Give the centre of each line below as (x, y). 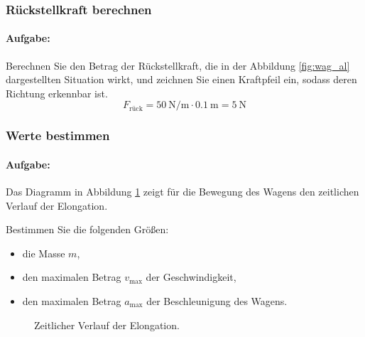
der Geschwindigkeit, (191, 277)
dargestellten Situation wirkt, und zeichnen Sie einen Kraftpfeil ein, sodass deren (181, 79)
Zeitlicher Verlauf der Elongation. (107, 325)
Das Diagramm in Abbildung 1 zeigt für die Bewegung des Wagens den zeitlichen (182, 192)
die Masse (44, 253)
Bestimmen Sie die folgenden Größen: (87, 229)
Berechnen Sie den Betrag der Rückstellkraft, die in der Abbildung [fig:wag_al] (178, 65)
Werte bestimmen (58, 135)
